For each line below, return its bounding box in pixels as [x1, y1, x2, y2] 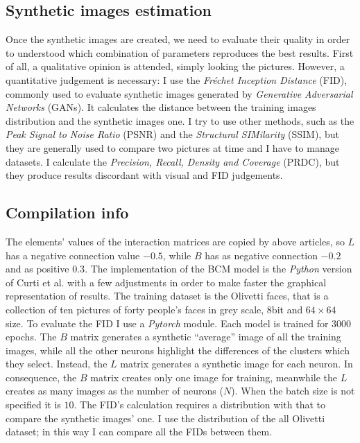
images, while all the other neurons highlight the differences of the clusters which [6, 342, 350, 357]
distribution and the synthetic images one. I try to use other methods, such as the [6, 113, 354, 128]
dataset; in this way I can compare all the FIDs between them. [6, 424, 273, 439]
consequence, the [6, 370, 77, 384]
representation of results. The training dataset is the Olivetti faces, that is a [6, 288, 329, 303]
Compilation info [6, 202, 129, 223]
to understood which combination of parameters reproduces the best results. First [6, 45, 354, 60]
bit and [271, 302, 303, 316]
